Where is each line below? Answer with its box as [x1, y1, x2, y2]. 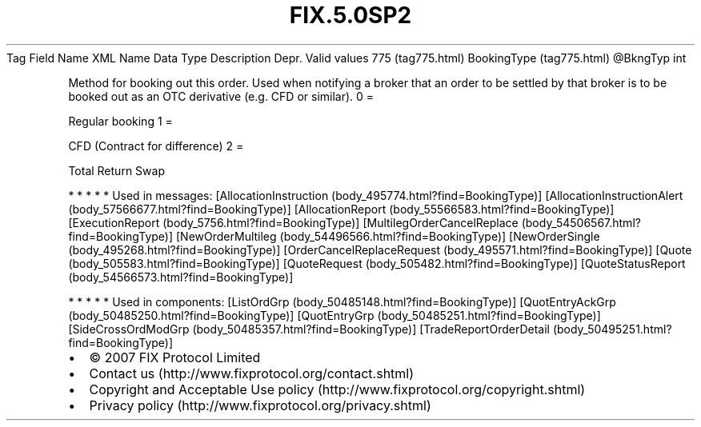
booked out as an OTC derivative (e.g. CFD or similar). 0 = [68, 89, 375, 103]
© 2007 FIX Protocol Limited [89, 349, 261, 365]
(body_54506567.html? [521, 215, 641, 229]
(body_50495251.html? [552, 321, 672, 336]
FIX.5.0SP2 [289, 2, 412, 29]
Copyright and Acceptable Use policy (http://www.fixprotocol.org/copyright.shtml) [89, 381, 586, 397]
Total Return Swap [68, 163, 165, 178]
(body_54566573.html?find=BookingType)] [68, 269, 294, 284]
